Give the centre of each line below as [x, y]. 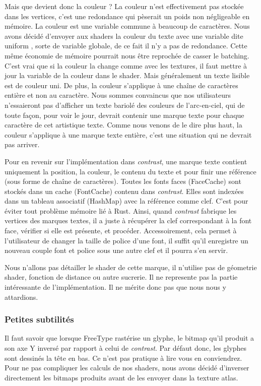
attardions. [21, 297]
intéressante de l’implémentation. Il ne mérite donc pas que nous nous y [115, 287]
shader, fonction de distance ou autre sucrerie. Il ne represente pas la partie [121, 277]
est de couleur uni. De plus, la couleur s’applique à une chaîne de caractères [121, 85]
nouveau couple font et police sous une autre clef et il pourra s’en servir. [116, 250]
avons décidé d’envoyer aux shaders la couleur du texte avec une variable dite [124, 36]
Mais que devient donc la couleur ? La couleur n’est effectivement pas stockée [124, 6]
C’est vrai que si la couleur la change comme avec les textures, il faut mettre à [126, 65]
